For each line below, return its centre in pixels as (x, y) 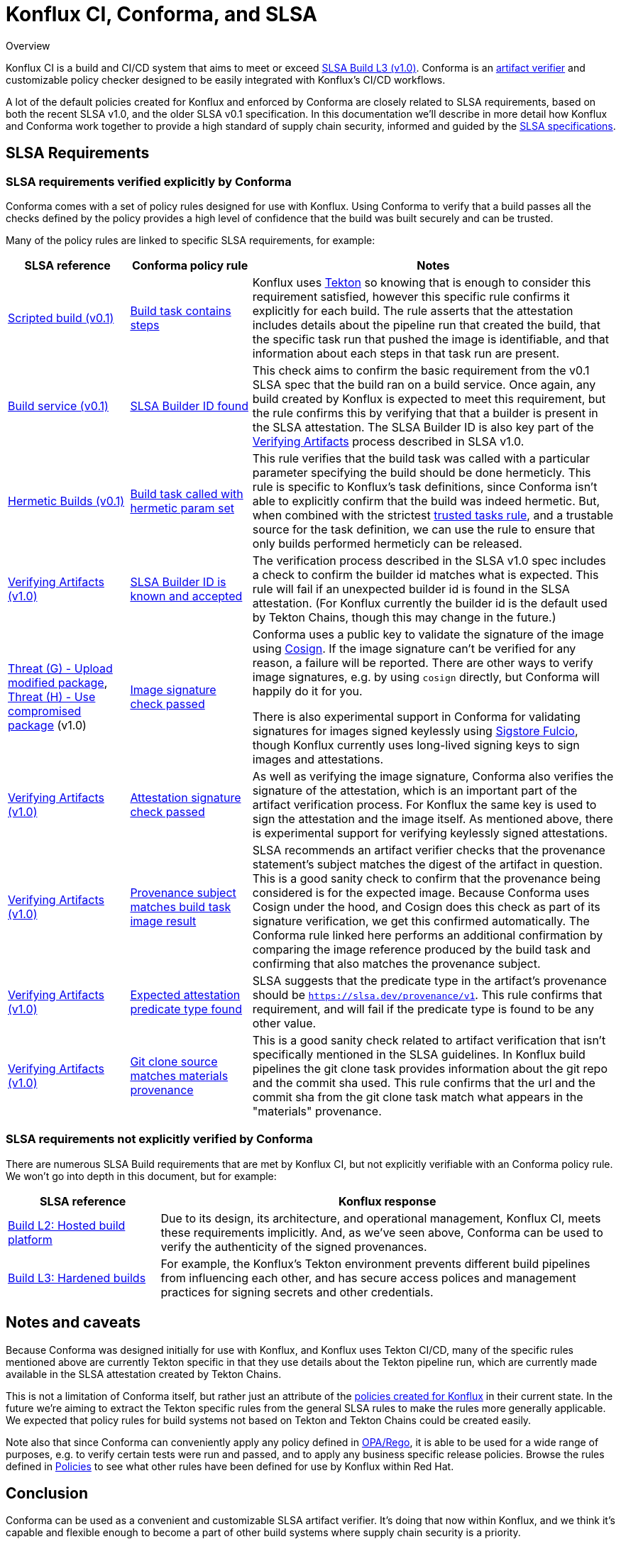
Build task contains (181, 310)
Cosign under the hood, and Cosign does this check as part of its (426, 906)
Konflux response (388, 1201)
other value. (284, 1023)
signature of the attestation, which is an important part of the (415, 790)
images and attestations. (318, 759)
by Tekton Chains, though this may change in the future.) (404, 617)
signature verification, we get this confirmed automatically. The (421, 921)
